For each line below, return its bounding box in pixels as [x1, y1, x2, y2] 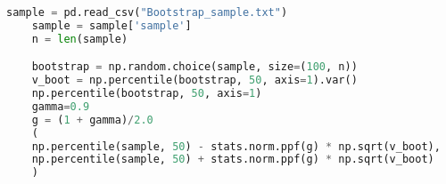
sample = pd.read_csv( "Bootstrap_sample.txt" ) [6, 6, 288, 19]
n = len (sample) [31, 32, 128, 45]
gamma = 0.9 [31, 100, 90, 113]
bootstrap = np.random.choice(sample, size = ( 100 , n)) [31, 60, 358, 74]
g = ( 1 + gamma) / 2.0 [31, 113, 153, 126]
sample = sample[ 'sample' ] [31, 19, 192, 32]
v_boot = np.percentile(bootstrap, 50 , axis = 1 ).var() [31, 74, 358, 87]
